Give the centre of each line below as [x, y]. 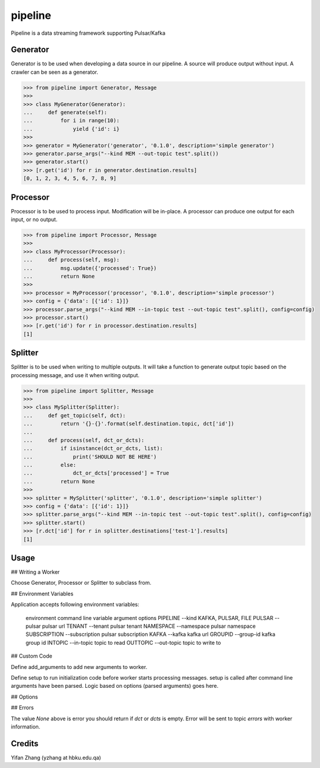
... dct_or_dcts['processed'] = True [96, 473]
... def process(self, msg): [71, 260]
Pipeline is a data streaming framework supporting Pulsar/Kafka [88, 33]
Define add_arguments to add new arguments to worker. [79, 667]
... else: [50, 465]
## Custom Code [31, 656]
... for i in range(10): [71, 121]
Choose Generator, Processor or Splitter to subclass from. [81, 583]
